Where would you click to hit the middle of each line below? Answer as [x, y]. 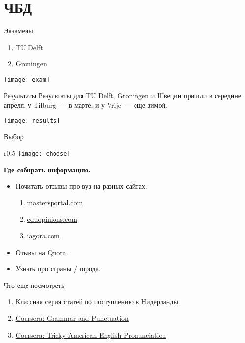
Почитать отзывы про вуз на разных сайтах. [81, 186]
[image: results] [32, 121]
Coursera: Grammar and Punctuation [72, 318]
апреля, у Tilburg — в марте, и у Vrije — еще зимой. [86, 105]
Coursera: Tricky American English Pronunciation [91, 334]
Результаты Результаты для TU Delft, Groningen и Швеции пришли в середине [123, 95]
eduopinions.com [52, 219]
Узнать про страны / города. [58, 269]
